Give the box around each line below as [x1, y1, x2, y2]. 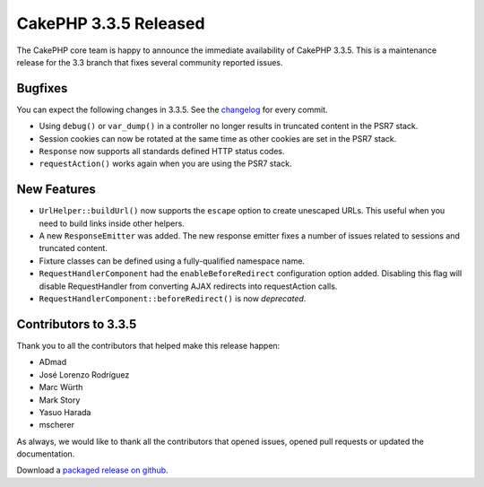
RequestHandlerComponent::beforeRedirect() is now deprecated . [39, 293, 307, 304]
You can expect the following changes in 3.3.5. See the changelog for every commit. [16, 104, 328, 115]
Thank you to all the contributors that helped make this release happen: [16, 340, 281, 351]
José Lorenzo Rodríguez [39, 369, 130, 380]
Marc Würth [39, 382, 83, 393]
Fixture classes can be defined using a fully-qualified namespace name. [39, 256, 305, 266]
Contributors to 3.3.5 [16, 317, 137, 332]
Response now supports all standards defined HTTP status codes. [39, 146, 286, 157]
